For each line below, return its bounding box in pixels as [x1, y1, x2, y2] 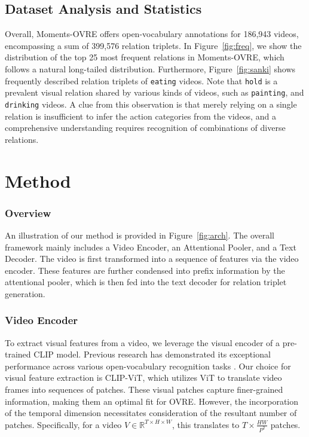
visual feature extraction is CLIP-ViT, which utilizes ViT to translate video [5, 371, 282, 384]
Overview [5, 205, 51, 220]
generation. [5, 287, 45, 300]
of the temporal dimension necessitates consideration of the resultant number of [5, 407, 297, 419]
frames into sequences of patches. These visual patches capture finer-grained [5, 383, 283, 396]
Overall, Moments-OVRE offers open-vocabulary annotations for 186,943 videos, [5, 27, 299, 40]
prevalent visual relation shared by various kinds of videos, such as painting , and [5, 86, 304, 99]
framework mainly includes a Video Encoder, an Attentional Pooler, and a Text [5, 240, 296, 253]
